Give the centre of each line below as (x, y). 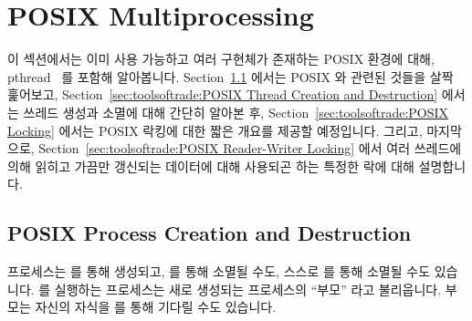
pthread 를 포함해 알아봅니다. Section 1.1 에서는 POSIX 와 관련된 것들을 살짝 (231, 76)
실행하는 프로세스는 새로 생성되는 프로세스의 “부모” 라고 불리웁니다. (248, 289)
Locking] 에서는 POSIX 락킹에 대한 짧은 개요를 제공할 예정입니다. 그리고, (215, 130)
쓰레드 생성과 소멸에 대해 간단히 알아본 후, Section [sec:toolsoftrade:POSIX (236, 112)
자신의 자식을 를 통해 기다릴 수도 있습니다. (156, 307)
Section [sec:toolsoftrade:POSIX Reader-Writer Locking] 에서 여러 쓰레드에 (250, 148)
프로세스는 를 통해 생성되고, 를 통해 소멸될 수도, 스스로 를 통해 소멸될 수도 (219, 271)
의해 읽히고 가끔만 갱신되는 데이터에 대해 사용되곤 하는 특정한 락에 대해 (211, 166)
